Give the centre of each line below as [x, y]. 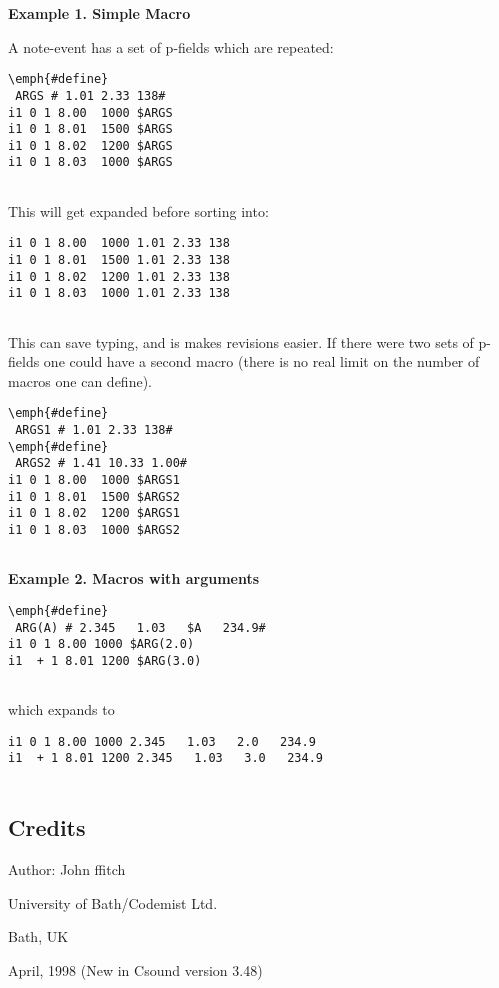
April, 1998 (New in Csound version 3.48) [135, 969]
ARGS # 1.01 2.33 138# [90, 95]
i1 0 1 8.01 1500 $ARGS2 [94, 496]
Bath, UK [38, 936]
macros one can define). [80, 380]
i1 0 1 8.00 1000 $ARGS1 [94, 480]
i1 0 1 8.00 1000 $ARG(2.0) [101, 644]
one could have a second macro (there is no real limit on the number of [261, 361]
